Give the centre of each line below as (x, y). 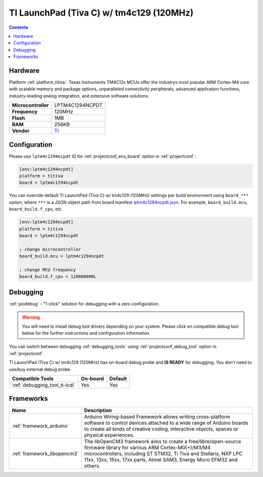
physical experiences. (109, 435)
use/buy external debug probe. (40, 369)
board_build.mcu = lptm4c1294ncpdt (62, 256)
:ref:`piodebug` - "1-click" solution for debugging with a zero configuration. (84, 304)
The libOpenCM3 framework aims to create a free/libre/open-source (162, 441)
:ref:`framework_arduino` (40, 426)
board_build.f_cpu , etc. (36, 209)
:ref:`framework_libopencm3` (45, 454)
